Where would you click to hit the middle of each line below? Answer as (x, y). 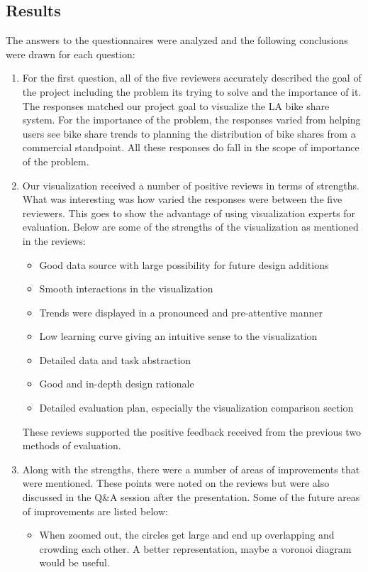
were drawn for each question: (71, 54)
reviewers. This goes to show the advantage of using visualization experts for (189, 213)
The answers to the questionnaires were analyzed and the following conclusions (177, 40)
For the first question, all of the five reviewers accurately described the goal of (192, 78)
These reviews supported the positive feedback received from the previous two (192, 431)
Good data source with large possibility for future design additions (184, 264)
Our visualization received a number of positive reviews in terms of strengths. (191, 185)
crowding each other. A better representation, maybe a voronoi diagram (195, 548)
